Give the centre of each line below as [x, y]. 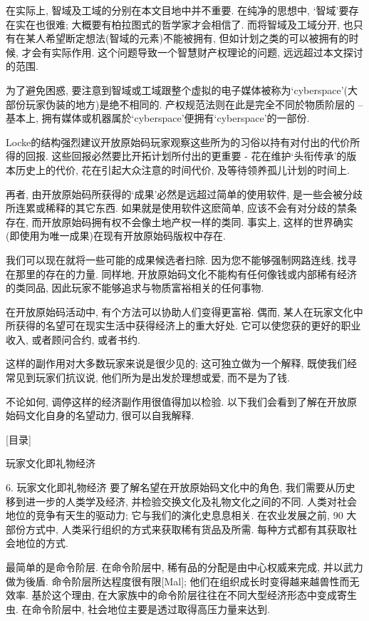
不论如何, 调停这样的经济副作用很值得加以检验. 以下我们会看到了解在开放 [177, 401]
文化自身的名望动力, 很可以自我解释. [110, 415]
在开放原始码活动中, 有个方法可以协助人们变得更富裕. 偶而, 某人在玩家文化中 [184, 311]
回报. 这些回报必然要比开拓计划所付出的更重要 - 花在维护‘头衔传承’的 [186, 156]
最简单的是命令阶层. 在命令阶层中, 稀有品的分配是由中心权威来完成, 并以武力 [184, 567]
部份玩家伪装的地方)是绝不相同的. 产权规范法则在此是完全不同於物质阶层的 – [184, 104]
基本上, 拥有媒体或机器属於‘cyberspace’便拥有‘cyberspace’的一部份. [158, 118]
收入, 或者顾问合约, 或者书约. [73, 339]
